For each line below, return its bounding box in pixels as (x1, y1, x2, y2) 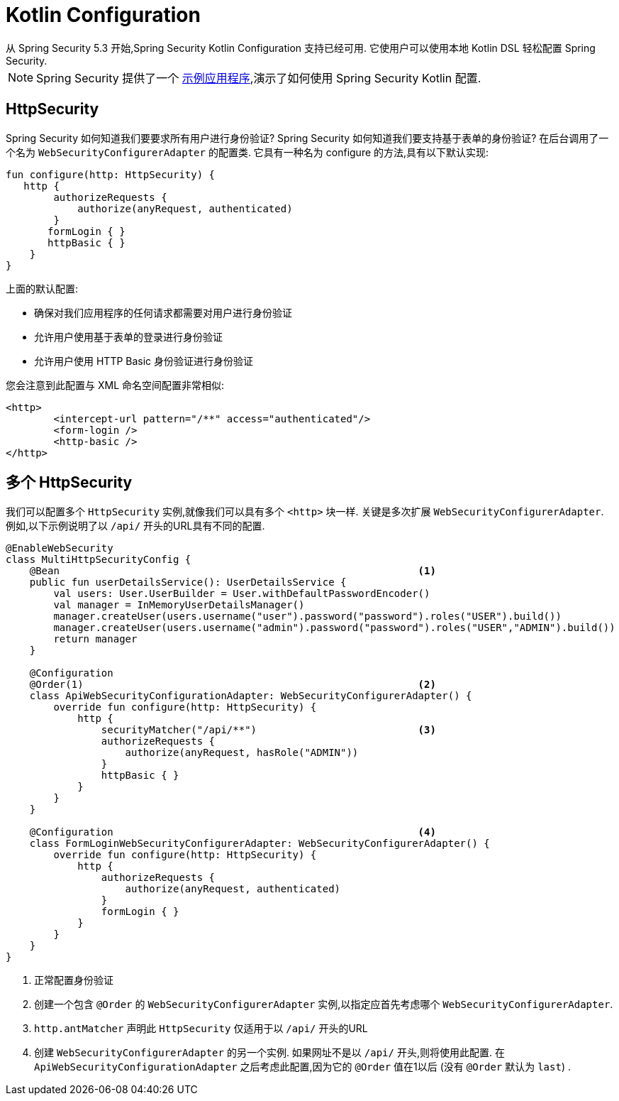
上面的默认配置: (6, 282, 79, 295)
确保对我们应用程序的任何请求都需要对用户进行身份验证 (34, 306, 292, 319)
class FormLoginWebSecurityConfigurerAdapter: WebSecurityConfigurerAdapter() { (29, 838, 490, 850)
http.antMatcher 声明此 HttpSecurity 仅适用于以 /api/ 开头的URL (34, 1022, 368, 1035)
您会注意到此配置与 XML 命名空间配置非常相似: (6, 378, 225, 391)
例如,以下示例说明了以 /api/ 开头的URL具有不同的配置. (6, 520, 265, 532)
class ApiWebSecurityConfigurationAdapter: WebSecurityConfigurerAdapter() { (29, 690, 472, 702)
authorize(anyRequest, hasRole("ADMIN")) (125, 747, 359, 759)
